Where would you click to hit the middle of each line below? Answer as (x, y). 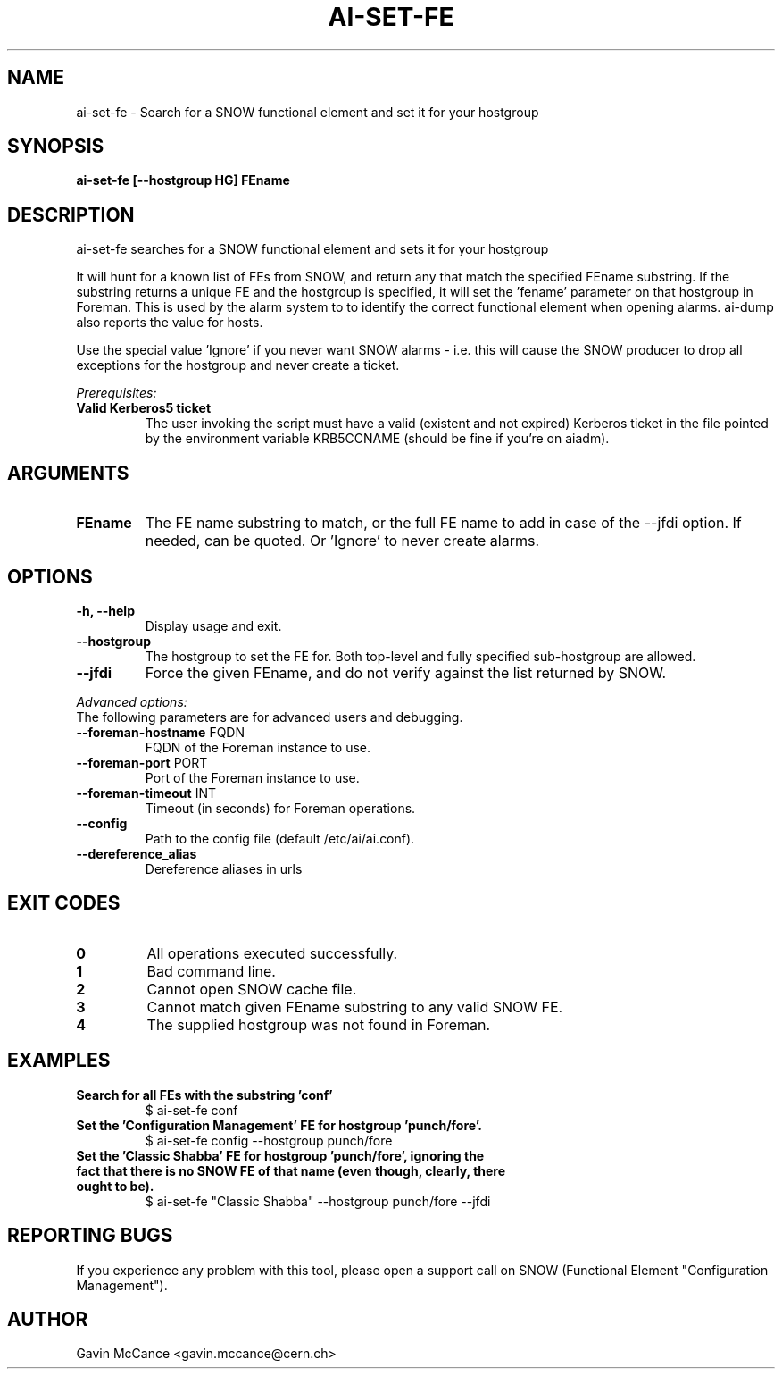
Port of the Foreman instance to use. (252, 777)
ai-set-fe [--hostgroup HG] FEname (183, 180)
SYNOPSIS (56, 147)
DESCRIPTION (71, 214)
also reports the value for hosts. (170, 323)
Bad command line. (211, 971)
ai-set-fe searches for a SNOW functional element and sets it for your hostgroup (312, 249)
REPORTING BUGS (90, 1236)
